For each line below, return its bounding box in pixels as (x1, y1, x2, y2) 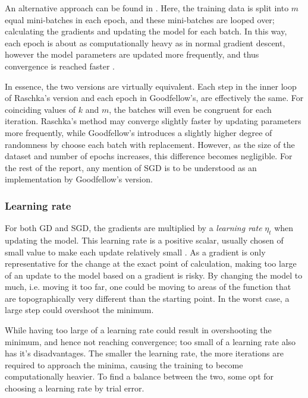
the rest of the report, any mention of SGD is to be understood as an (5, 161, 257, 173)
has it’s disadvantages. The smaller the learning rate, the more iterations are (5, 347, 284, 359)
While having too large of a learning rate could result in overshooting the (5, 324, 272, 336)
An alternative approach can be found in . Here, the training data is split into (5, 2, 289, 14)
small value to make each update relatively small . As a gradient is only (5, 245, 266, 258)
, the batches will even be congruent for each (109, 103, 272, 115)
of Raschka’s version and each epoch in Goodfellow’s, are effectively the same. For (5, 91, 304, 104)
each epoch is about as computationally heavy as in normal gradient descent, (5, 36, 285, 49)
